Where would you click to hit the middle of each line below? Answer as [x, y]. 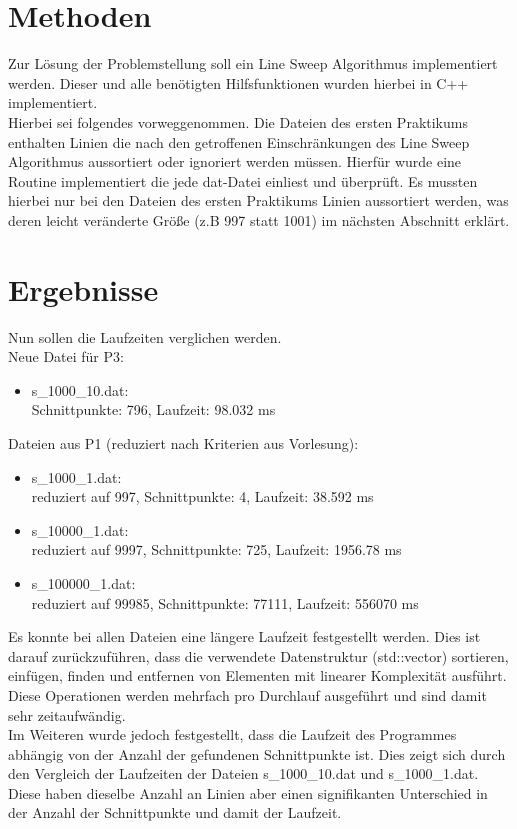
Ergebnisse [83, 288]
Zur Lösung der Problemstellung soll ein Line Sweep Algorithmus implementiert [253, 63]
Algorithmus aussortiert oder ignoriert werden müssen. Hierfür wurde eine [235, 161]
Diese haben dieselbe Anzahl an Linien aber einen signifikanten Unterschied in [248, 792]
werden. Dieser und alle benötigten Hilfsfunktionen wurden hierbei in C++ [238, 82]
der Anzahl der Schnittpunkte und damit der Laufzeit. [175, 812]
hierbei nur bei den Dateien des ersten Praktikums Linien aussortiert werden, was [258, 200]
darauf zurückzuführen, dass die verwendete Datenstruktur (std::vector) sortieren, [258, 655]
